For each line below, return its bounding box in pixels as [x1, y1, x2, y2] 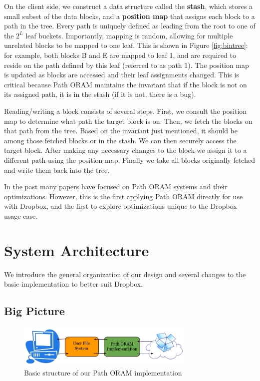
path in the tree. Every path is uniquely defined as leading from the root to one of [4, 20, 256, 31]
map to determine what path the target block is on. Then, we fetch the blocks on [4, 115, 253, 126]
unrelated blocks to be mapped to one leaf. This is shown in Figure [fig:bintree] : [4, 40, 248, 50]
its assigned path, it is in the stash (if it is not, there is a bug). [4, 89, 196, 99]
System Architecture [4, 240, 149, 260]
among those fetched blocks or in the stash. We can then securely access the [4, 135, 237, 145]
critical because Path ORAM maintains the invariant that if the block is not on [4, 79, 247, 89]
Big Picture [4, 303, 65, 319]
